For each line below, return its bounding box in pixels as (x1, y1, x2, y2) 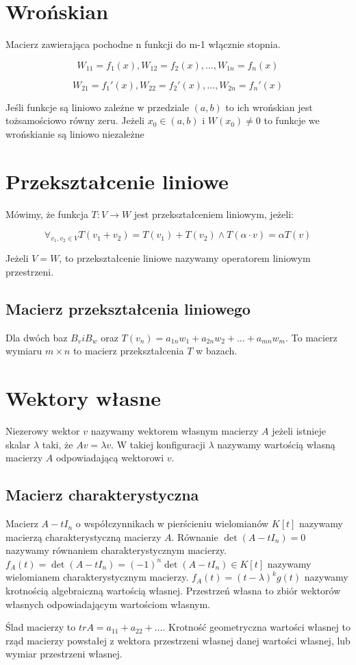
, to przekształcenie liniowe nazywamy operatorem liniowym (59, 251, 311, 265)
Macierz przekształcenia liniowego (5, 298, 251, 319)
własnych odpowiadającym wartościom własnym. (5, 596, 210, 611)
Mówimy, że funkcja (5, 206, 88, 221)
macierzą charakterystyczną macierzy (5, 529, 162, 544)
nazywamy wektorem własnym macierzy (90, 424, 259, 438)
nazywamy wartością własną (217, 437, 335, 451)
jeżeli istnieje (272, 424, 326, 438)
